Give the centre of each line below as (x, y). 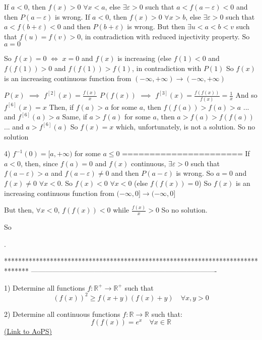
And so (246, 95)
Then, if (61, 107)
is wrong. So (195, 173)
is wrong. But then (156, 26)
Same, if (75, 117)
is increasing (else (144, 58)
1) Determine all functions (45, 287)
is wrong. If (73, 16)
